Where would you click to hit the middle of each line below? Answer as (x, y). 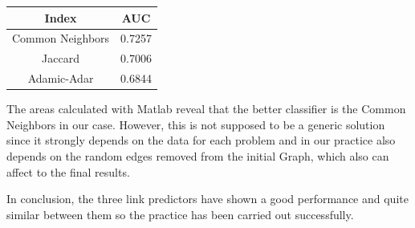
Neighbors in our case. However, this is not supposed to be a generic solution (196, 124)
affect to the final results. (68, 171)
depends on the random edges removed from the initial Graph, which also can (198, 155)
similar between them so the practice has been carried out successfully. (180, 214)
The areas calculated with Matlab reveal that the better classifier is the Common (206, 109)
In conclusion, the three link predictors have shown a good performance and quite (207, 199)
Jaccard (61, 58)
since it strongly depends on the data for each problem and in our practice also (201, 140)
